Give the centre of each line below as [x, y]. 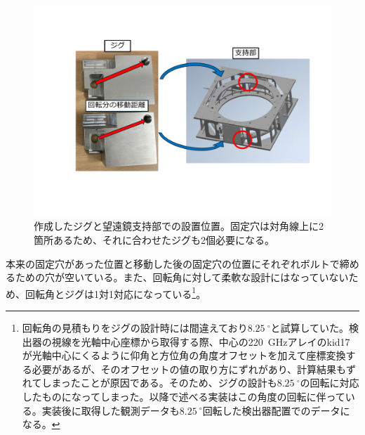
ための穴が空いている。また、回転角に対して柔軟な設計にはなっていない [182, 277]
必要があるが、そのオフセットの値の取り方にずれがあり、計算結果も [189, 369]
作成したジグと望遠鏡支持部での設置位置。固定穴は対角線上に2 [179, 226]
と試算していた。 [310, 327]
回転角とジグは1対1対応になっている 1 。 [115, 292]
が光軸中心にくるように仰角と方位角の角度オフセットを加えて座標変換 [184, 355]
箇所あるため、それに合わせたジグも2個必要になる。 [154, 239]
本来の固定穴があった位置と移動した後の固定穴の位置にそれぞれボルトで [173, 263]
